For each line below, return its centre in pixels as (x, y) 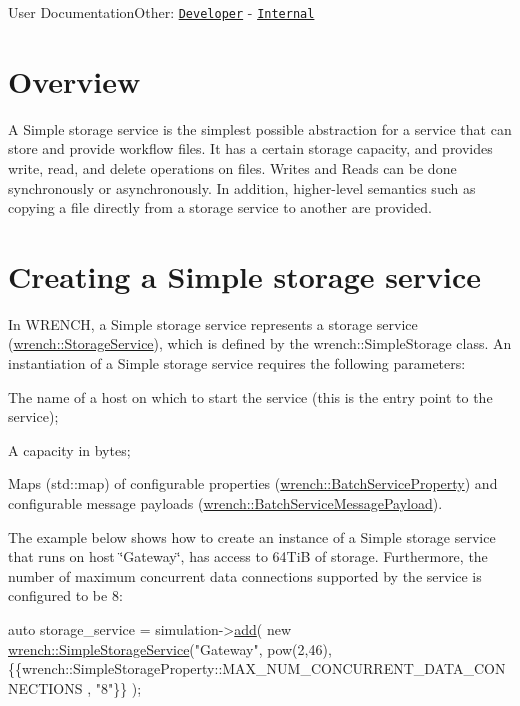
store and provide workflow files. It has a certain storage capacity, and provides (250, 148)
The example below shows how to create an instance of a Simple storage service (252, 536)
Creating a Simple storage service (245, 275)
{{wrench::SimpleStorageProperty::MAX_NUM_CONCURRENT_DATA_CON (257, 668)
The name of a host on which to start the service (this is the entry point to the (250, 396)
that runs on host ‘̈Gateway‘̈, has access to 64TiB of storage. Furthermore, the (248, 556)
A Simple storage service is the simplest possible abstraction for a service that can (260, 128)
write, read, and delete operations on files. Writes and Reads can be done (232, 167)
